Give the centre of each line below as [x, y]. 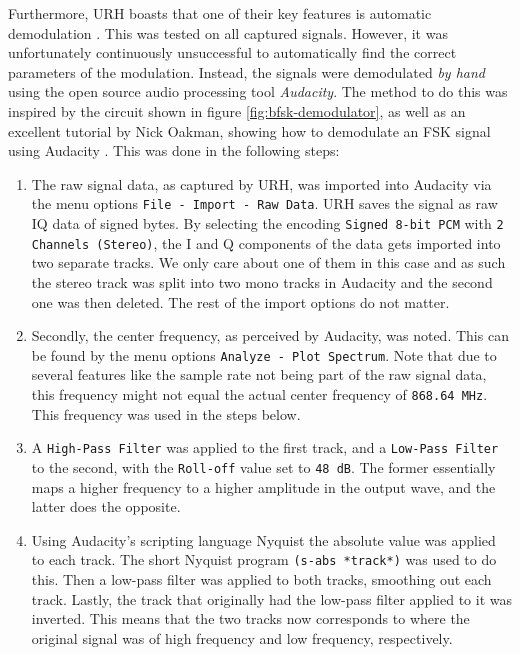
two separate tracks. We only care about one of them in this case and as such [268, 262]
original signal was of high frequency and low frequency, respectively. [242, 637]
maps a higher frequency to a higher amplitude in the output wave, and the [263, 486]
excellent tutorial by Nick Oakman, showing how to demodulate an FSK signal [249, 130]
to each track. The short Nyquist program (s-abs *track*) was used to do [264, 559]
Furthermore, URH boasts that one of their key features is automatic [220, 13]
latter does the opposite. [106, 506]
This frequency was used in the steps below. [166, 413]
